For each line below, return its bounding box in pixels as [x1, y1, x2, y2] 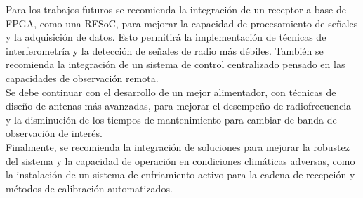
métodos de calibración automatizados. [6, 180, 173, 195]
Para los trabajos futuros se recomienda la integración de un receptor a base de [6, 2, 347, 16]
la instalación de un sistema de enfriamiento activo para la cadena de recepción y [6, 167, 355, 182]
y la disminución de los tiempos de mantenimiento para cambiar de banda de [6, 112, 337, 126]
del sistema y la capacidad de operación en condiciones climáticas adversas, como [6, 153, 355, 168]
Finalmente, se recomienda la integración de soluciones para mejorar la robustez [6, 139, 350, 154]
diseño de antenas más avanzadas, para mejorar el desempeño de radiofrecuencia [6, 98, 352, 113]
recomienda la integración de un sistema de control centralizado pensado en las [6, 57, 345, 72]
